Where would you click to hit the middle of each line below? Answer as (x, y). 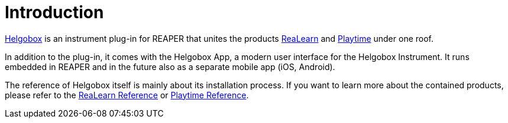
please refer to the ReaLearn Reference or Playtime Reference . (127, 95)
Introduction (54, 12)
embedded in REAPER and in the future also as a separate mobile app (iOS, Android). (170, 67)
